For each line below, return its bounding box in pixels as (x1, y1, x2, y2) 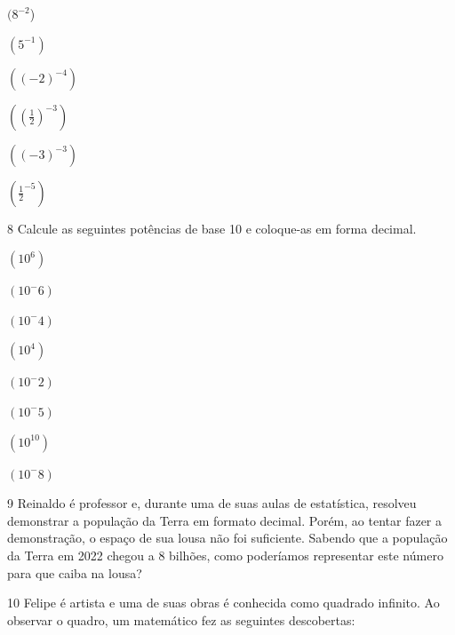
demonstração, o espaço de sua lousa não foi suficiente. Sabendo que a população (7, 528, 448, 547)
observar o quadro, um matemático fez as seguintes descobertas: (7, 610, 355, 629)
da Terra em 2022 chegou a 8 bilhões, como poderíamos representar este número (7, 545, 443, 564)
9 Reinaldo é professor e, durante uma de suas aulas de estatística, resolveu (7, 494, 417, 512)
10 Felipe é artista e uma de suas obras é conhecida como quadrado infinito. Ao (7, 593, 440, 612)
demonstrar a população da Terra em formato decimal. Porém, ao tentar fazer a (7, 511, 443, 529)
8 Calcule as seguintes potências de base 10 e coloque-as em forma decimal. (7, 218, 417, 237)
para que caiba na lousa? (7, 563, 142, 582)
